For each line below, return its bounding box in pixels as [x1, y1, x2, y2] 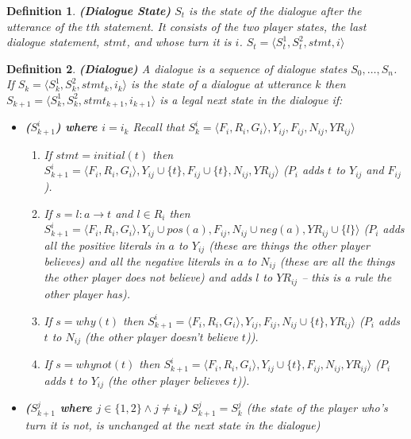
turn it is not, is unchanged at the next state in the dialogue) [25, 416, 321, 433]
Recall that [133, 118, 185, 135]
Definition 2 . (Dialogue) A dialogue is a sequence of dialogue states [6, 60, 348, 76]
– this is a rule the [302, 269, 392, 286]
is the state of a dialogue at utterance [131, 76, 312, 92]
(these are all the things [279, 253, 395, 270]
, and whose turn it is [126, 33, 232, 50]
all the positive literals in [44, 236, 165, 253]
